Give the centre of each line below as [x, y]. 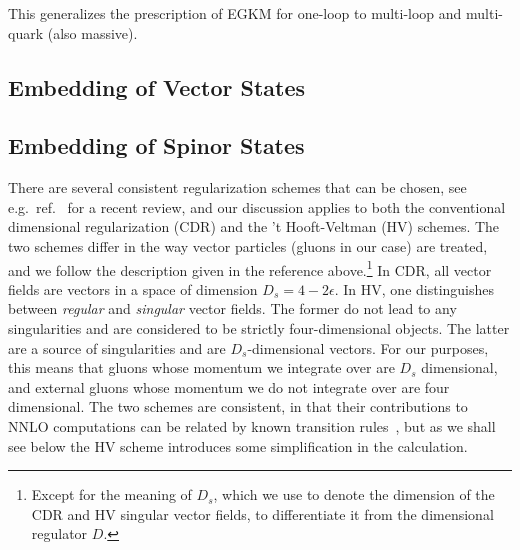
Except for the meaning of [111, 494]
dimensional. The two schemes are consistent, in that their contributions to [238, 406]
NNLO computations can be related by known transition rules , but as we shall [252, 425]
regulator [59, 533]
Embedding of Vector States [157, 86]
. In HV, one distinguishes [414, 288]
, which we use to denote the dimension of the [354, 494]
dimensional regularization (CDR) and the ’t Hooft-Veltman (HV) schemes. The [254, 226]
